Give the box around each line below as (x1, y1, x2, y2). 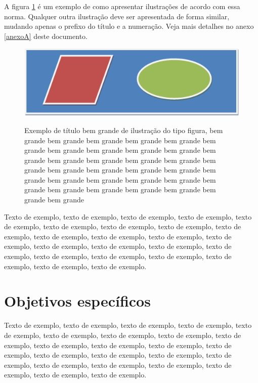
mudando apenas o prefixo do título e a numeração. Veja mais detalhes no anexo (4, 21, 254, 31)
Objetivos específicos (4, 290, 151, 311)
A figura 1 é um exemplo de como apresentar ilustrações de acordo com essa (4, 1, 240, 11)
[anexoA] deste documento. (4, 30, 88, 41)
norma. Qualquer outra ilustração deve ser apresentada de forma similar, (4, 11, 230, 21)
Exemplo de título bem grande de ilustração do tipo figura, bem (24, 124, 223, 135)
